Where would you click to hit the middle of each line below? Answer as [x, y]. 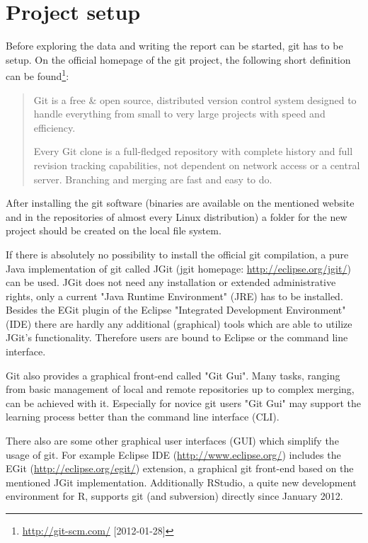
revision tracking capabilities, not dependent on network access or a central [197, 165]
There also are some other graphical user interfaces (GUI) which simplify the [172, 441]
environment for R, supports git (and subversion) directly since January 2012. [174, 496]
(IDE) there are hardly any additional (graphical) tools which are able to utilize [179, 323]
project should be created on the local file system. [114, 230]
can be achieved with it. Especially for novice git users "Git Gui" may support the [184, 402]
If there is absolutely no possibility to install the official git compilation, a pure [177, 254]
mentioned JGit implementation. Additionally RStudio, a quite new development [181, 482]
